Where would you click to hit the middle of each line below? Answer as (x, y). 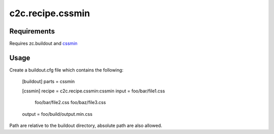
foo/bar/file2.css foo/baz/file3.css (70, 103)
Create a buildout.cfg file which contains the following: (66, 70)
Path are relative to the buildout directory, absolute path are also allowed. (86, 125)
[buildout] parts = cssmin (48, 82)
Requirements (32, 31)
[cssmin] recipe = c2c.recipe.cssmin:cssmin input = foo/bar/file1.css (93, 91)
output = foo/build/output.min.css (57, 114)
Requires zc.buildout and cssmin (44, 44)
